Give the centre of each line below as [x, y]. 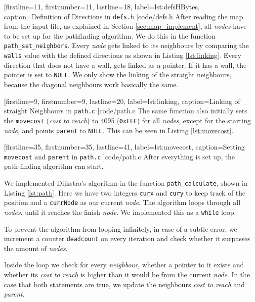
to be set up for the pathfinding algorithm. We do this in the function [110, 35]
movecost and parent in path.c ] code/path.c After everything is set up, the [120, 156]
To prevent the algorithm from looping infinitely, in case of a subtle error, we [121, 228]
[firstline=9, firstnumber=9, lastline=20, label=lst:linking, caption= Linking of [122, 101]
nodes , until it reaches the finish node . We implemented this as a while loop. [120, 212]
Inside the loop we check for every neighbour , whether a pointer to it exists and [124, 265]
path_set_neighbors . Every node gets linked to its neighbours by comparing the [127, 45]
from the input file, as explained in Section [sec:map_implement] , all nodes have [125, 26]
